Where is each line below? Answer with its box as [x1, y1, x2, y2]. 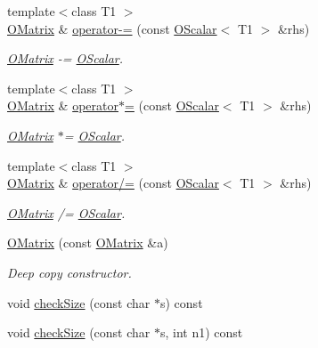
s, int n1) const [160, 323, 243, 342]
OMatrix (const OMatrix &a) [7, 233, 168, 252]
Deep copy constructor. [7, 263, 132, 281]
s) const [160, 293, 203, 312]
